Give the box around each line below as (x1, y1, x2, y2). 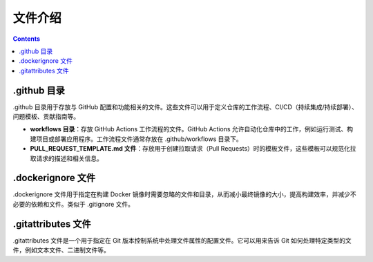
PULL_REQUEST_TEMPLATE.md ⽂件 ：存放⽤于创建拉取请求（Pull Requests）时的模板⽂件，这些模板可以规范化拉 (30, 144, 356, 153)
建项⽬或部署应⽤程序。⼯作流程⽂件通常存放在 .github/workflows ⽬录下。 (30, 135, 242, 143)
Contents (12, 35, 41, 43)
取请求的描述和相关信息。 (30, 154, 103, 162)
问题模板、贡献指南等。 (12, 113, 79, 121)
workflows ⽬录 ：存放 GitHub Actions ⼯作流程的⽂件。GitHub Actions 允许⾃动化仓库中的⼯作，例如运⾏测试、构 (30, 125, 354, 133)
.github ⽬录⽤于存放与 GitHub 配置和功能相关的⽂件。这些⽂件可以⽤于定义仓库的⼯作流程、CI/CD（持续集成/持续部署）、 (12, 102, 358, 111)
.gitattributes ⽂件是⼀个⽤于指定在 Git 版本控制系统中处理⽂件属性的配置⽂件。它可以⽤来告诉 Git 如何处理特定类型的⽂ (12, 236, 352, 245)
